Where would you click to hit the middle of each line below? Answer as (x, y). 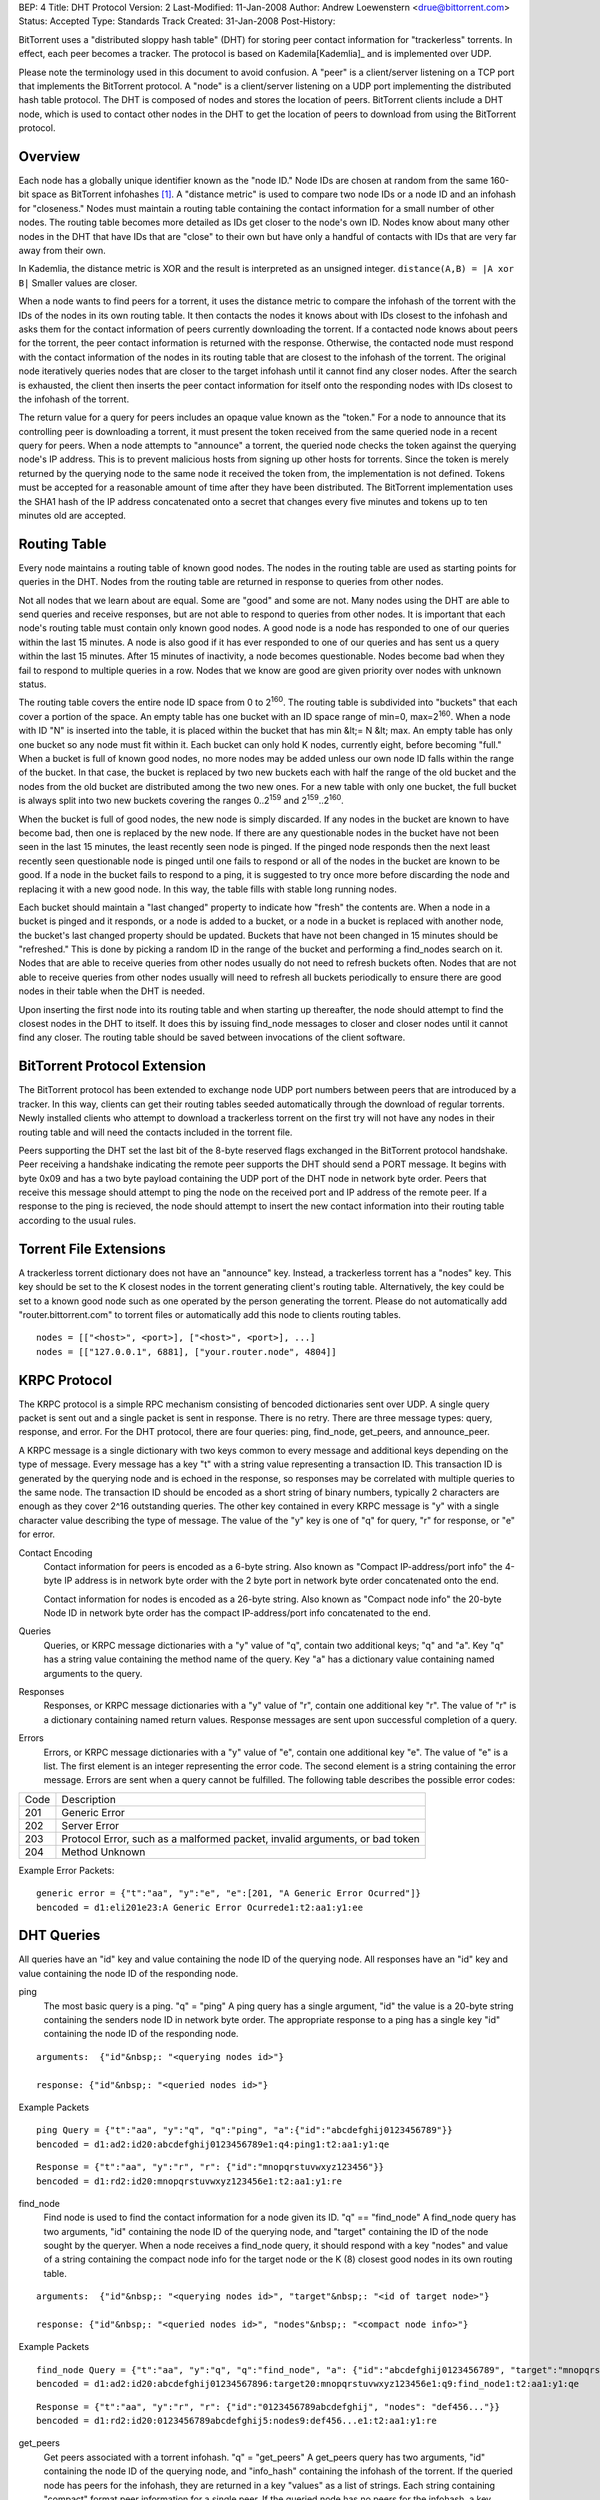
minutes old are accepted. (72, 516)
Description (89, 1799)
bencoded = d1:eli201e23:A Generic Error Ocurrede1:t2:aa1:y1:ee (200, 1907)
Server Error (90, 1825)
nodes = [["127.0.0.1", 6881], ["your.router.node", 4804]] (186, 1351)
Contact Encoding (55, 1552)
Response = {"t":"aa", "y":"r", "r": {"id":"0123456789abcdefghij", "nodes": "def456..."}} (268, 2406)
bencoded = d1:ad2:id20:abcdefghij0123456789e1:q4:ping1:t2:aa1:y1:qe (213, 2144)
